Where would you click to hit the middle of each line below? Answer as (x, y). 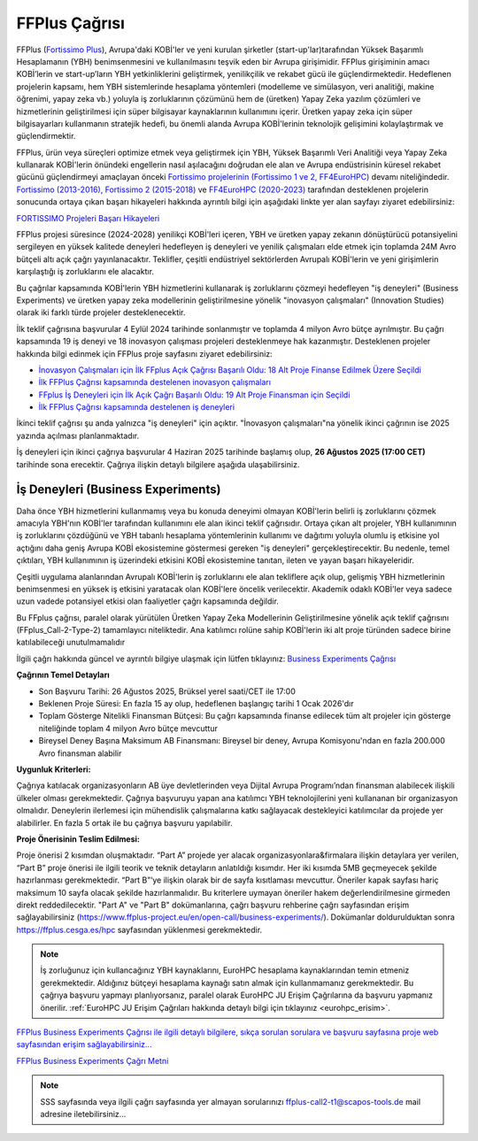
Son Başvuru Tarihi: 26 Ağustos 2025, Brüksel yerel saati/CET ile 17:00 (167, 691)
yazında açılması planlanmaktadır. (78, 436)
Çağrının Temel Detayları (63, 675)
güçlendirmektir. (46, 136)
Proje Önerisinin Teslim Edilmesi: (78, 839)
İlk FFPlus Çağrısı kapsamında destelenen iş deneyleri (136, 407)
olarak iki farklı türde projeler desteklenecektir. (101, 312)
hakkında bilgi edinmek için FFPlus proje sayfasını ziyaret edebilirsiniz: (145, 353)
